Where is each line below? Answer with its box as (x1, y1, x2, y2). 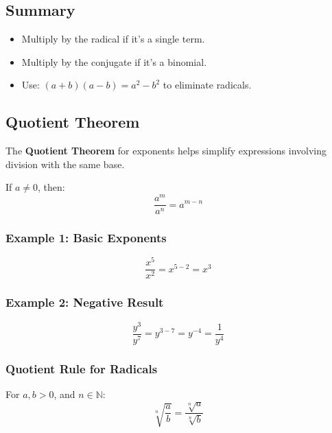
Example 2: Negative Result (5, 294, 164, 311)
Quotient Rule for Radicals (5, 360, 158, 377)
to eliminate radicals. (163, 78, 252, 92)
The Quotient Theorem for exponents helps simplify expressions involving (5, 143, 327, 158)
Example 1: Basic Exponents (5, 229, 167, 246)
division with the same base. (5, 156, 125, 171)
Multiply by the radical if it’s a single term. (21, 32, 205, 46)
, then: (38, 180, 65, 194)
